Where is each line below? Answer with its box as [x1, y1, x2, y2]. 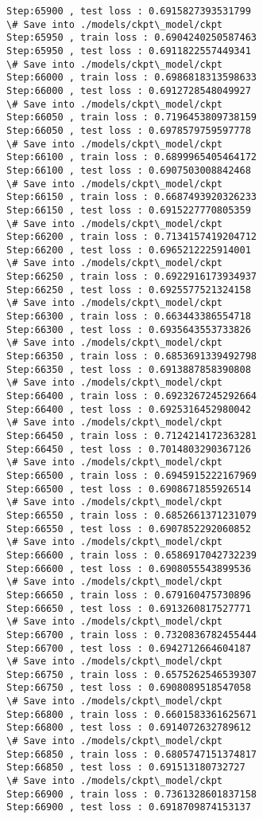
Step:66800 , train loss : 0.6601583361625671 [6, 708, 257, 720]
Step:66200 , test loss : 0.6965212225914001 [6, 244, 251, 256]
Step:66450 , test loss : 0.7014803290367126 [6, 443, 251, 455]
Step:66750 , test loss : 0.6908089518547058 [6, 682, 251, 694]
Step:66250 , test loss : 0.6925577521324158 [6, 284, 251, 296]
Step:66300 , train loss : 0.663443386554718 [6, 311, 251, 323]
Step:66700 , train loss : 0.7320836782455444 [6, 629, 257, 641]
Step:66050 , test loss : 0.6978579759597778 [6, 124, 251, 136]
